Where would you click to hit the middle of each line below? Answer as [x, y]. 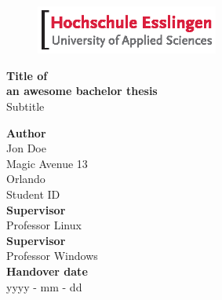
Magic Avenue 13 [47, 163]
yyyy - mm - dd [44, 286]
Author [26, 132]
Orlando [26, 179]
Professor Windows [52, 256]
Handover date [47, 271]
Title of [27, 75]
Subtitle [25, 106]
